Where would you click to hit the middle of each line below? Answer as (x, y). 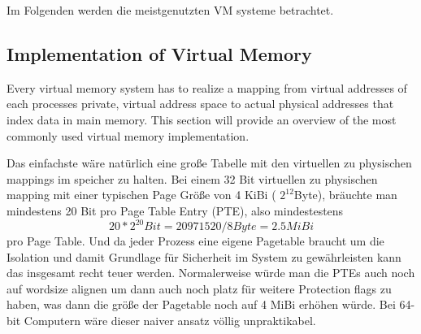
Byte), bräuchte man (345, 195)
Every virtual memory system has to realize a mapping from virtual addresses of (207, 87)
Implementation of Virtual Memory (159, 53)
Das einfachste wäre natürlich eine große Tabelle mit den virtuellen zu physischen (209, 163)
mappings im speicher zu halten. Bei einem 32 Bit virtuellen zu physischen (192, 178)
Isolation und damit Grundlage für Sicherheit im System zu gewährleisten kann (204, 256)
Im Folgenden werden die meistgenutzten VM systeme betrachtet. (170, 10)
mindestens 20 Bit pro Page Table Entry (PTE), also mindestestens (175, 210)
